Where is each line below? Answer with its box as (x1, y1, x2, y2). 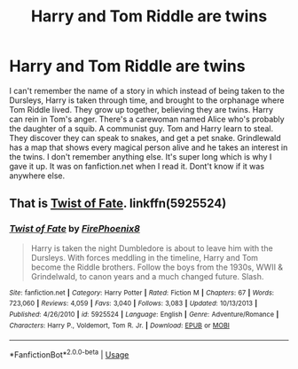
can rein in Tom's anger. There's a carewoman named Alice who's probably (9, 114, 286, 124)
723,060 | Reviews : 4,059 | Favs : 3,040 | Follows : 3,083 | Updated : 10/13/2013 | (9, 299, 258, 308)
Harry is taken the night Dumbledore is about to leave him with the (30, 242, 273, 254)
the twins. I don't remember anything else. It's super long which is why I (9, 151, 272, 161)
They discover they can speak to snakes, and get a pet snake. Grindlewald (9, 132, 281, 143)
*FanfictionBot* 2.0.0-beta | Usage (9, 348, 129, 360)
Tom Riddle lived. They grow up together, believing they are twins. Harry (9, 104, 273, 114)
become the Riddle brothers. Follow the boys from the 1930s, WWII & (30, 262, 284, 272)
